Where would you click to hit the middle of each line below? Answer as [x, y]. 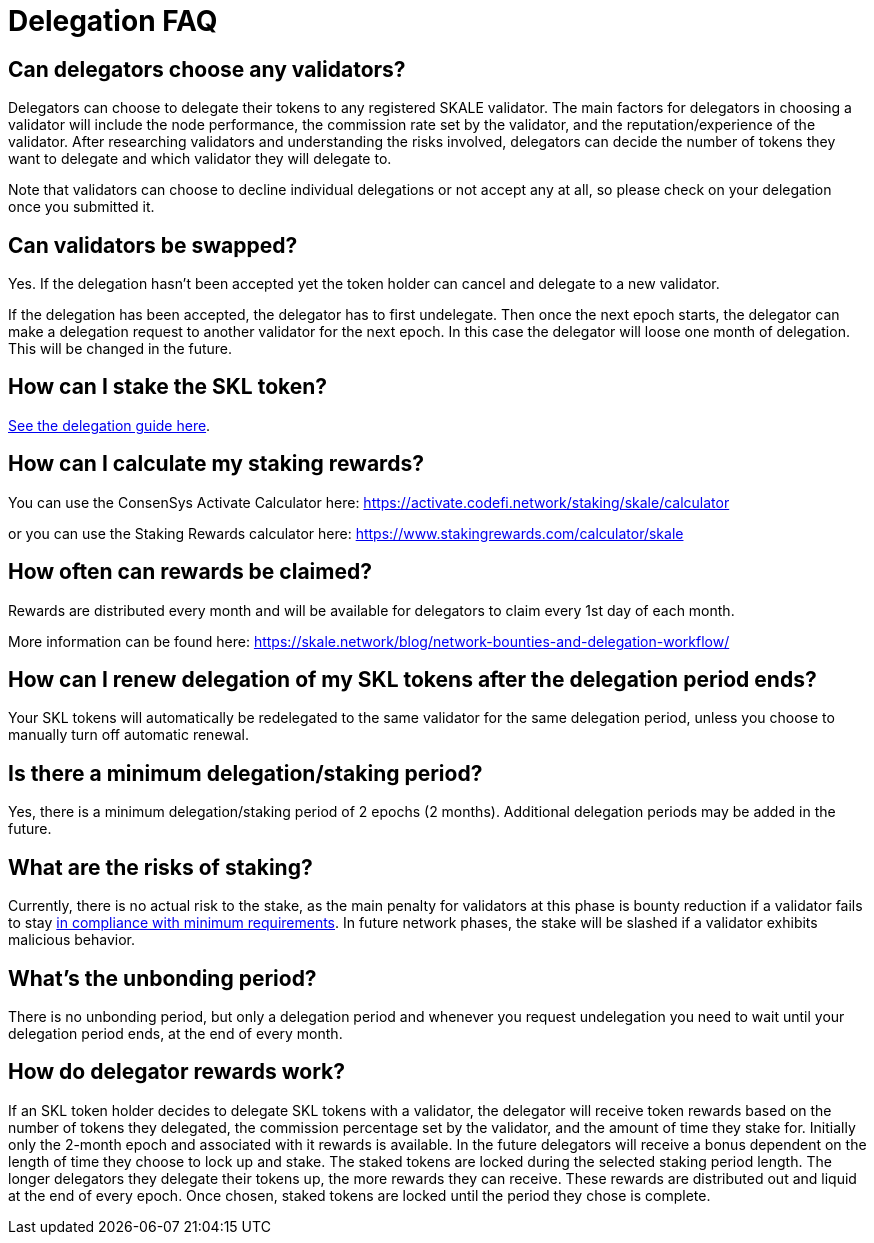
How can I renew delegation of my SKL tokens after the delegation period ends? [412, 679]
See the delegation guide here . [109, 425]
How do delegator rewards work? [177, 1072]
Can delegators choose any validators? [207, 69]
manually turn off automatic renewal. [129, 735]
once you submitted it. [81, 207]
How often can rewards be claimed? [190, 572]
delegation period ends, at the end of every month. [175, 1033]
